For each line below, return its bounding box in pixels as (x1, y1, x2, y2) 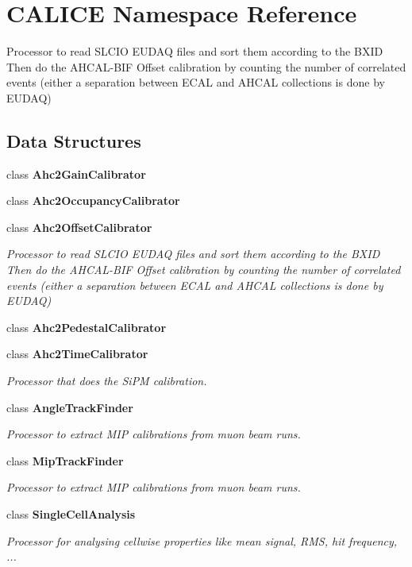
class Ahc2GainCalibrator (6, 165, 146, 182)
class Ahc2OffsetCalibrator (6, 218, 152, 235)
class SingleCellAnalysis (6, 506, 136, 523)
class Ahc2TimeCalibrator (6, 345, 148, 362)
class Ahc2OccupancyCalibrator (6, 192, 180, 209)
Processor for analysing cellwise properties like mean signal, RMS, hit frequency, (6, 532, 398, 549)
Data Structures (6, 128, 141, 152)
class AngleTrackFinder (6, 399, 133, 415)
